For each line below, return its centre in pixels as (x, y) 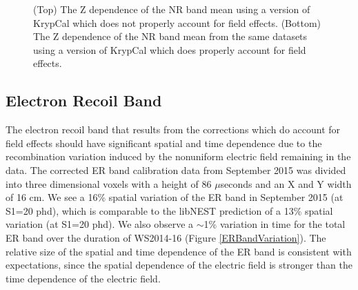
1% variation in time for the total (275, 224)
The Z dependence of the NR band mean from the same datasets (170, 36)
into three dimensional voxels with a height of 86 (109, 183)
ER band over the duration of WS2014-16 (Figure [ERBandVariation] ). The (166, 237)
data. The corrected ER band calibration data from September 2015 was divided (176, 170)
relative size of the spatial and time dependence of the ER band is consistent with (179, 251)
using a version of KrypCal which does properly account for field (170, 49)
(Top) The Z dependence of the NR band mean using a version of (172, 9)
